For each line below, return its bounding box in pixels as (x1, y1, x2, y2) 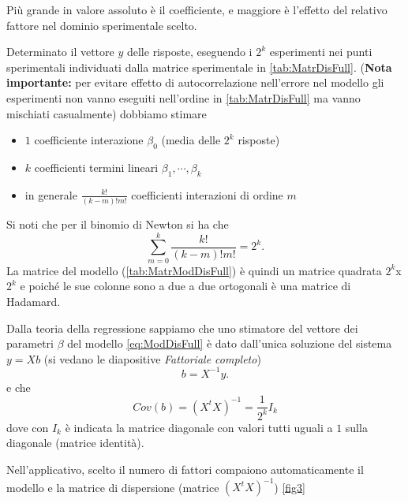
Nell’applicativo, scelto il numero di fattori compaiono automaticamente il (6, 461, 364, 478)
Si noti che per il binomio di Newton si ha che (6, 216, 229, 233)
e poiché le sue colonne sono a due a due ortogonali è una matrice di (20, 278, 351, 294)
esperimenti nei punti (269, 43, 372, 60)
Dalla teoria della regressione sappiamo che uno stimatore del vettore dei (6, 319, 358, 336)
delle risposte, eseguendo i (126, 43, 253, 60)
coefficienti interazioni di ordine (131, 186, 283, 203)
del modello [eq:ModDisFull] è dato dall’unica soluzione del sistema (67, 335, 392, 352)
